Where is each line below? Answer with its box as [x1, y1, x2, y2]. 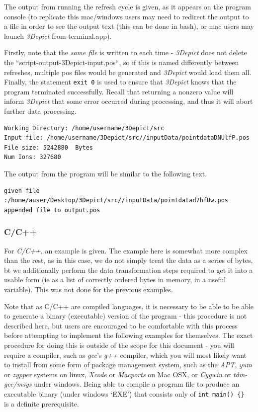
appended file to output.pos [4, 206, 100, 214]
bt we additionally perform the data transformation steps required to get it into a [4, 264, 253, 275]
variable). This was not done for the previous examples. [4, 284, 173, 294]
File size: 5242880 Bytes [4, 144, 93, 151]
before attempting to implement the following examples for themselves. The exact [4, 330, 253, 340]
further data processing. [4, 106, 77, 116]
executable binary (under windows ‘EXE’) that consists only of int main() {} [4, 388, 245, 399]
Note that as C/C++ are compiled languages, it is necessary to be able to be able [4, 301, 254, 311]
